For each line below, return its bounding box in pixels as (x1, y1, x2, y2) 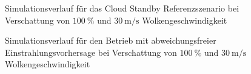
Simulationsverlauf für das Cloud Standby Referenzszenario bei (5, 2, 239, 14)
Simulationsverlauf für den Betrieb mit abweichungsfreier (5, 34, 216, 47)
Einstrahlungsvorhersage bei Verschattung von (5, 45, 177, 58)
